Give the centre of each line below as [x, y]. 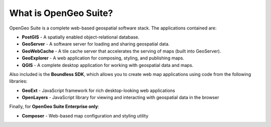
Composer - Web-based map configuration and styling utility [85, 115]
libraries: [18, 81]
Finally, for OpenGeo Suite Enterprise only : [54, 106]
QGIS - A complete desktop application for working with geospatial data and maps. [108, 65]
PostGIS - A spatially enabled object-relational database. [81, 37]
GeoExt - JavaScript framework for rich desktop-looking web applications [98, 90]
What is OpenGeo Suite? [61, 13]
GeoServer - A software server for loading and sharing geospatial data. [96, 44]
